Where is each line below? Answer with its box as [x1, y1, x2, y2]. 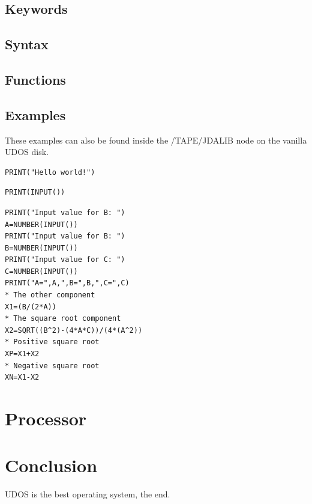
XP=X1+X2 [5, 350, 40, 359]
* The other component [5, 291, 95, 300]
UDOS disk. [5, 145, 49, 158]
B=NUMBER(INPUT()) [5, 243, 78, 252]
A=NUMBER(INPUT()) [5, 220, 78, 229]
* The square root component [5, 314, 121, 323]
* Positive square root [5, 338, 100, 347]
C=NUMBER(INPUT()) [5, 267, 78, 276]
